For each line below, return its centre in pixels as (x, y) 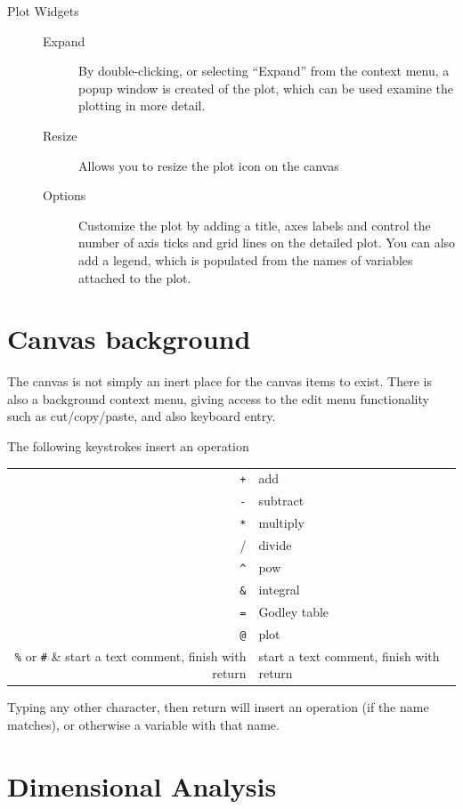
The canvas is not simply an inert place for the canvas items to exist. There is (219, 381)
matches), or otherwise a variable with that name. (143, 724)
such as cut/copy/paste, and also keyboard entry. (142, 416)
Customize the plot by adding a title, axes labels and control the (255, 225)
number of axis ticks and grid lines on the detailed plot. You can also (267, 243)
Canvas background (129, 339)
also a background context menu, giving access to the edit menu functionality (218, 398)
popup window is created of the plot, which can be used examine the (266, 88)
